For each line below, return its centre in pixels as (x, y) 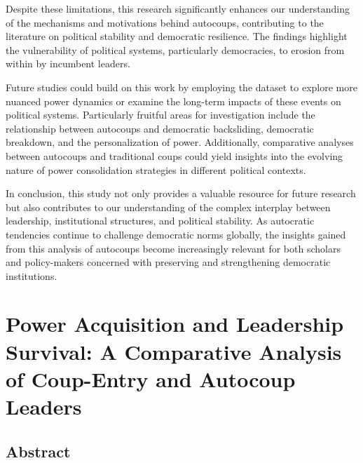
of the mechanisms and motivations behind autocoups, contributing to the (165, 22)
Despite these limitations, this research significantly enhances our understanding (178, 8)
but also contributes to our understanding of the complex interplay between (168, 207)
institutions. (32, 275)
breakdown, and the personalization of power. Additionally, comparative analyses (180, 142)
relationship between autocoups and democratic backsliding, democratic (160, 128)
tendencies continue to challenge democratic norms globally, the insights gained (176, 234)
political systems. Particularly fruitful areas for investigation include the (160, 115)
